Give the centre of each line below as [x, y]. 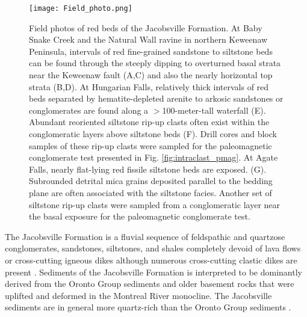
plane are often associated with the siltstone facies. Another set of [150, 192]
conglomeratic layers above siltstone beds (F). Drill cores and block [153, 134]
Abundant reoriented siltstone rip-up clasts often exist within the [149, 122]
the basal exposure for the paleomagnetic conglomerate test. [140, 216]
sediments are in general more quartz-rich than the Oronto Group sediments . [148, 307]
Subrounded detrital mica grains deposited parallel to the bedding [151, 181]
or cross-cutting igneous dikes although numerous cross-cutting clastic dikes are [151, 260]
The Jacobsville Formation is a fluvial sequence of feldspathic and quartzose [145, 236]
